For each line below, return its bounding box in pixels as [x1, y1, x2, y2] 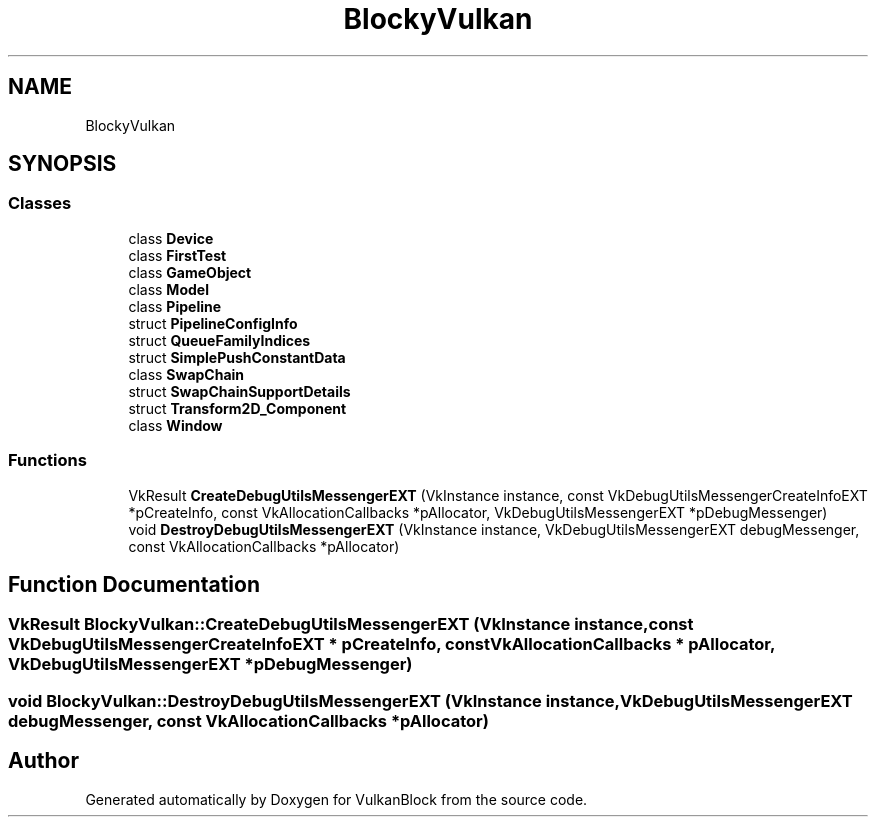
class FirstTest [128, 246, 227, 264]
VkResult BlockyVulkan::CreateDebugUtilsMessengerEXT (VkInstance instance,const [8, 614, 694, 635]
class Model [128, 280, 209, 298]
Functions [8, 450, 87, 471]
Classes [8, 193, 72, 214]
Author [8, 748, 79, 774]
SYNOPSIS [8, 151, 117, 177]
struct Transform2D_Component [128, 399, 347, 417]
